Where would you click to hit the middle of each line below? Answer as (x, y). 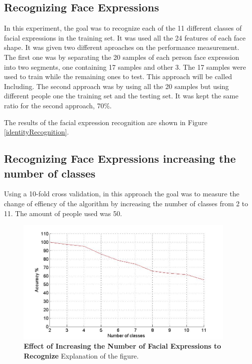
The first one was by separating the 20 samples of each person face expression (122, 57)
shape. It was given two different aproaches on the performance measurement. (122, 47)
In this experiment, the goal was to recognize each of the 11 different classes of (123, 28)
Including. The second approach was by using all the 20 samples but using (117, 86)
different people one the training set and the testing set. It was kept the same (121, 96)
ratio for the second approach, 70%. (58, 105)
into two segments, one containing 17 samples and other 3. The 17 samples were (125, 67)
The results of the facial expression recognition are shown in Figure (106, 122)
